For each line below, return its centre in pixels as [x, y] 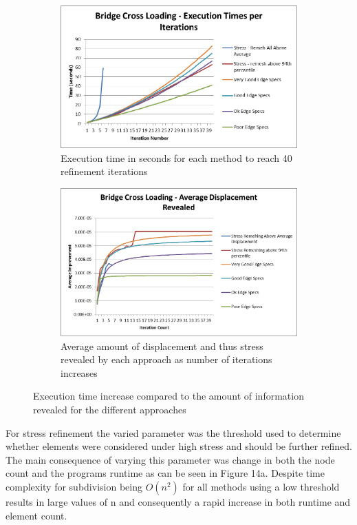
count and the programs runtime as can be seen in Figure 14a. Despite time [165, 473]
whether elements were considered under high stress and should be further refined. [179, 446]
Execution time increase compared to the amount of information [169, 396]
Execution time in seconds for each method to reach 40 [176, 157]
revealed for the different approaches [110, 410]
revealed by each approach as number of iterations [166, 359]
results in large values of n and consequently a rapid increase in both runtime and [178, 502]
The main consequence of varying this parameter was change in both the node [170, 459]
